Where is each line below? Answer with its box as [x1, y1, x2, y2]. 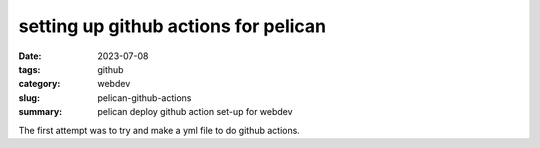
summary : [18, 106, 63, 118]
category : [18, 78, 61, 90]
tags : [18, 63, 41, 75]
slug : [18, 91, 40, 104]
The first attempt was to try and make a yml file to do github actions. [18, 124, 300, 136]
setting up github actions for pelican [18, 15, 327, 37]
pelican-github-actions [97, 91, 192, 104]
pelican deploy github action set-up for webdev [97, 106, 294, 118]
